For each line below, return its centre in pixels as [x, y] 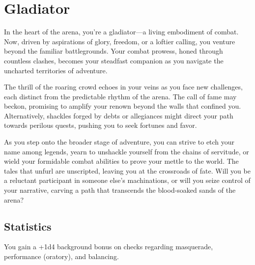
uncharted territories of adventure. [56, 70]
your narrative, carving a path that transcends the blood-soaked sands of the [120, 190]
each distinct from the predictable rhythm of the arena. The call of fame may [120, 96]
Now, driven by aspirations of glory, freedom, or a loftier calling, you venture [120, 41]
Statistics [28, 226]
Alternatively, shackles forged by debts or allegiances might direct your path [119, 115]
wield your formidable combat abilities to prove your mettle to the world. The [121, 161]
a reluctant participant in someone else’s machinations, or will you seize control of [127, 180]
